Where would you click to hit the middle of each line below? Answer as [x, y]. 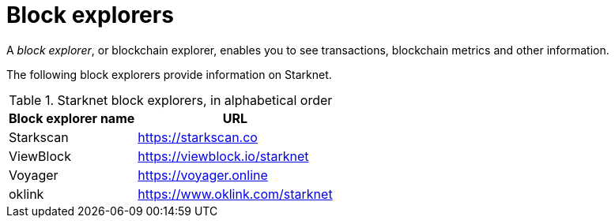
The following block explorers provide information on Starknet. [169, 74]
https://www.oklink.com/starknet [235, 194]
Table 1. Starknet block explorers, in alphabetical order [171, 100]
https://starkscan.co [198, 137]
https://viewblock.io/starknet [223, 156]
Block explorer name [72, 118]
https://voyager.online [203, 175]
